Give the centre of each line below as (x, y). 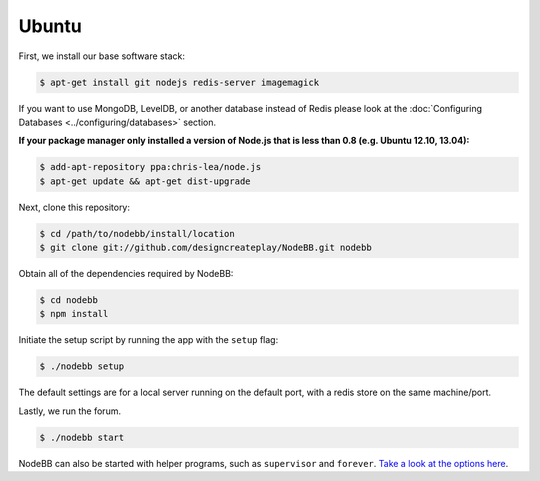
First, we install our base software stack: (101, 56)
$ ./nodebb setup (82, 366)
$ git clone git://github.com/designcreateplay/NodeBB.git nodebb (205, 248)
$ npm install (74, 314)
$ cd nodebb (69, 300)
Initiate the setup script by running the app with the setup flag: (148, 340)
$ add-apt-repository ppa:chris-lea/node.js (150, 167)
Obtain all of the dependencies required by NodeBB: (126, 274)
